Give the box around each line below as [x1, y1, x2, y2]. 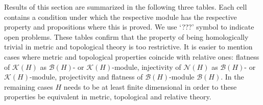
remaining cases [4, 81, 53, 92]
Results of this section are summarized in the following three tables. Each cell [4, 2, 247, 12]
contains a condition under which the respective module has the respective [4, 11, 237, 22]
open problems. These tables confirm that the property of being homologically [4, 31, 249, 42]
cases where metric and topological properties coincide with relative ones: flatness [4, 51, 259, 62]
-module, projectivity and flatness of [29, 71, 143, 82]
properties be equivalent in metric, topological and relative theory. [4, 91, 211, 102]
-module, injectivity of [112, 61, 181, 72]
